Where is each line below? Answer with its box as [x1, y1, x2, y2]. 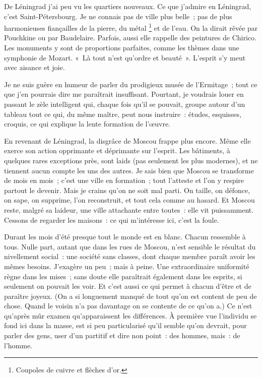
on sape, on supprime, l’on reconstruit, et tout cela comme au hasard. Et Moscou [4, 195, 255, 205]
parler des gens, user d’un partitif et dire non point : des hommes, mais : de [4, 330, 240, 341]
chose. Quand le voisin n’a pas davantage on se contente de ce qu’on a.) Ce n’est [4, 300, 252, 311]
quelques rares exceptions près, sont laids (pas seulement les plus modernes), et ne [4, 155, 258, 165]
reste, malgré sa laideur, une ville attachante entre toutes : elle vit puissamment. [4, 204, 254, 215]
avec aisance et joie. [4, 62, 65, 73]
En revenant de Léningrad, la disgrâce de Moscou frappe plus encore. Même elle [4, 135, 251, 146]
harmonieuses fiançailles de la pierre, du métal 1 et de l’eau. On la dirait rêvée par [4, 21, 258, 33]
